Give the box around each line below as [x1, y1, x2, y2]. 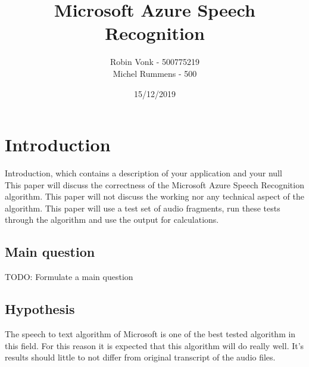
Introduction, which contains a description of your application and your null [5, 167, 282, 179]
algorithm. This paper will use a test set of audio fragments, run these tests [5, 201, 280, 214]
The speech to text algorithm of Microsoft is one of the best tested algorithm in [5, 328, 296, 340]
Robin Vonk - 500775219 [110, 55, 199, 68]
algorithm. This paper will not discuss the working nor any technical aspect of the [5, 190, 304, 203]
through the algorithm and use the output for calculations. [5, 213, 219, 226]
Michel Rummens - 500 [113, 67, 197, 79]
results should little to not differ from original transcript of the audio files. [5, 351, 276, 363]
